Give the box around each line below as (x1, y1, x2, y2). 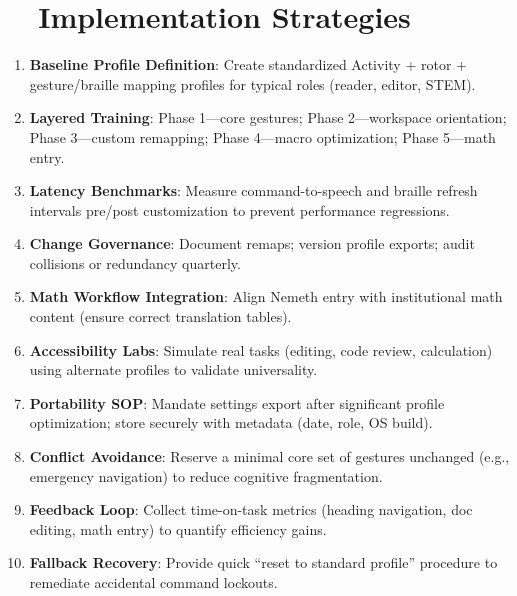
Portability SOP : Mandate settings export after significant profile (29, 392, 445, 413)
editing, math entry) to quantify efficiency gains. (29, 518, 327, 539)
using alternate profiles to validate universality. (29, 359, 318, 380)
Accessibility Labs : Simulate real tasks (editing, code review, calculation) (29, 339, 493, 360)
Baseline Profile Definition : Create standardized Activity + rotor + (29, 54, 467, 75)
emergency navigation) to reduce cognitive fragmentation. (29, 465, 383, 486)
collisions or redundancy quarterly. (29, 252, 241, 273)
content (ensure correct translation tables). (29, 306, 292, 327)
